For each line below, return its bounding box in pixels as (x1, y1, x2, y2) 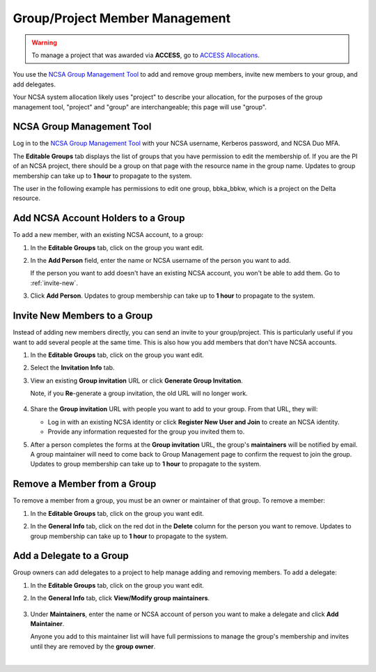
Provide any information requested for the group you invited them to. (47, 427, 245, 436)
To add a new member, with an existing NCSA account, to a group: (13, 231, 204, 239)
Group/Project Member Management (13, 10, 231, 26)
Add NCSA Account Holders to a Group (13, 213, 185, 224)
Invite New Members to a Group (13, 310, 153, 322)
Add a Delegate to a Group (13, 550, 129, 562)
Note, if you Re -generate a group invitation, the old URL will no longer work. (30, 389, 248, 397)
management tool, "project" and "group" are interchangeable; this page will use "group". (13, 102, 267, 111)
